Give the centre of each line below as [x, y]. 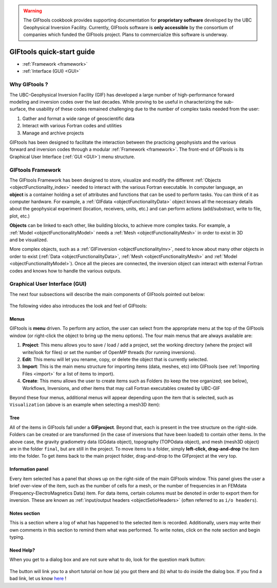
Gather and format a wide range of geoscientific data [78, 119]
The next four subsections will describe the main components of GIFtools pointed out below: [107, 294]
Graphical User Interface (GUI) [48, 284]
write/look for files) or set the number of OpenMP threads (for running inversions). [109, 352]
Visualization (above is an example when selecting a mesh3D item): [85, 405]
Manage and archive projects [53, 133]
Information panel [29, 469]
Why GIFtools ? [29, 85]
